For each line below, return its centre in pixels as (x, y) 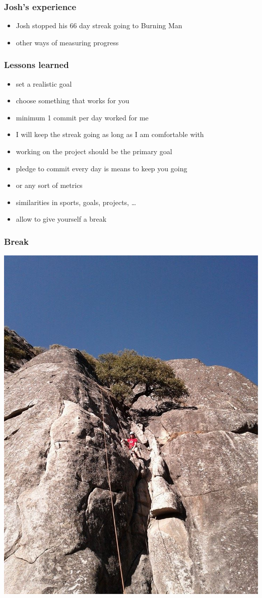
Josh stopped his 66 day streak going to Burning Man (99, 25)
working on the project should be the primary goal (94, 151)
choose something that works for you (73, 101)
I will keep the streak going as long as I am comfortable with (110, 134)
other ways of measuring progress (67, 42)
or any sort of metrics (49, 185)
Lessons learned (37, 65)
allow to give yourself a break (61, 219)
